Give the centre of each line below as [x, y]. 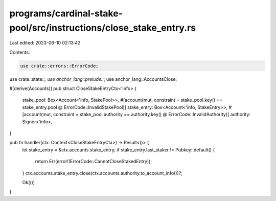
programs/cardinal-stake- [66, 13]
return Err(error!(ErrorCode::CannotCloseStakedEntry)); [94, 162]
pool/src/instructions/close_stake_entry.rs [103, 28]
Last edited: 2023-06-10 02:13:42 [45, 43]
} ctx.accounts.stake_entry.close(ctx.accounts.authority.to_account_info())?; [102, 173]
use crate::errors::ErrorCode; [60, 66]
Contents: [20, 52]
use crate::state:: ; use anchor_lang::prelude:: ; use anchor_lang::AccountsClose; [93, 79]
